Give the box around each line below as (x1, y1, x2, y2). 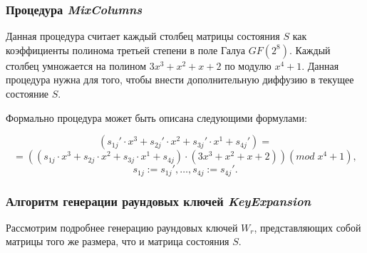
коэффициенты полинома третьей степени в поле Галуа (6, 42, 246, 57)
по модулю (224, 58, 272, 73)
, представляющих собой (254, 220, 361, 234)
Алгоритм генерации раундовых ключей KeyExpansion (6, 192, 311, 210)
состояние (6, 86, 49, 100)
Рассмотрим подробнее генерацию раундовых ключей (6, 220, 238, 234)
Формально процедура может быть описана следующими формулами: (6, 110, 307, 125)
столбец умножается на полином (6, 58, 147, 73)
